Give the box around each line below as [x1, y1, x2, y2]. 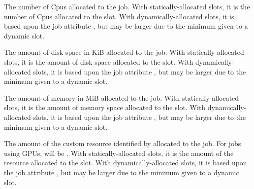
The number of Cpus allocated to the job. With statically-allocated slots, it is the [4, 1, 250, 11]
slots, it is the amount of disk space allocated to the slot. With [4, 56, 193, 67]
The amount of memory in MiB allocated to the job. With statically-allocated [4, 92, 239, 103]
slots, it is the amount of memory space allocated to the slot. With [4, 102, 206, 113]
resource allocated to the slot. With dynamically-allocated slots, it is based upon [4, 157, 247, 168]
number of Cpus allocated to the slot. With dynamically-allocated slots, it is [4, 11, 234, 21]
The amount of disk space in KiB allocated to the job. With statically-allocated [4, 47, 244, 57]
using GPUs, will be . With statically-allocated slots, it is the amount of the [4, 148, 234, 158]
